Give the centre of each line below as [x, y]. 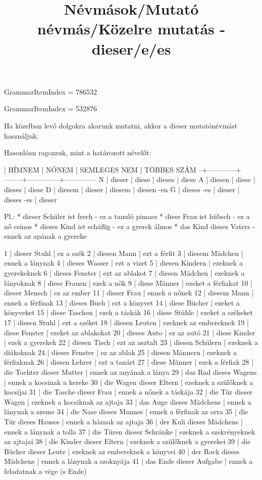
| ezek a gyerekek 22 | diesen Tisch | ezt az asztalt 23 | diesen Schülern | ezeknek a [131, 342]
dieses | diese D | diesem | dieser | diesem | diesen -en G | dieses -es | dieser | [122, 189]
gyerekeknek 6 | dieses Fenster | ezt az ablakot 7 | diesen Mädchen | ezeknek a [124, 273]
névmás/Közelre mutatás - [131, 29]
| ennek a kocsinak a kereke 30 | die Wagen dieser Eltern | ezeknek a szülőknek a [129, 382]
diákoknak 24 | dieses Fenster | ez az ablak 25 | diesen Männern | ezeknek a [120, 352]
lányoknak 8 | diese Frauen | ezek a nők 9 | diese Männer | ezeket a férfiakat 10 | [128, 282]
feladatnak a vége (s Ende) [45, 471]
